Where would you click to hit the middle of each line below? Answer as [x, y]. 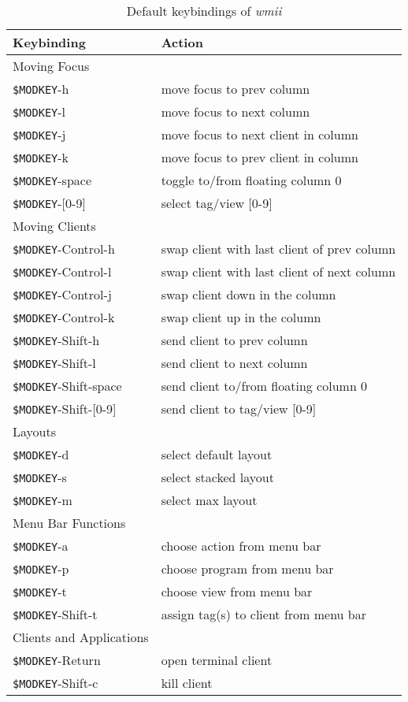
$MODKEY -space [52, 180]
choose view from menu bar [237, 591]
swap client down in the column [249, 294]
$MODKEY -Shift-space [67, 386]
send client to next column [234, 363]
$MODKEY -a [41, 546]
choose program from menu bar [247, 568]
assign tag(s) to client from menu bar [263, 614]
